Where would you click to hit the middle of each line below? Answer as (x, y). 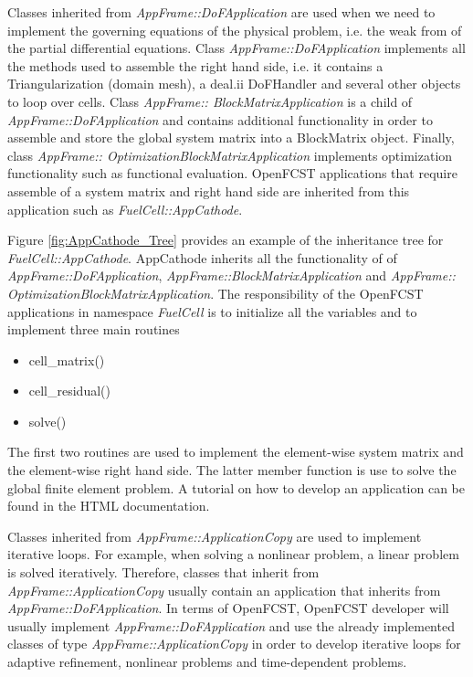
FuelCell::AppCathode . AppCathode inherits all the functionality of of (202, 257)
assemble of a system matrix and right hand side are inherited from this (209, 190)
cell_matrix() (67, 360)
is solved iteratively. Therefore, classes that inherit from (163, 572)
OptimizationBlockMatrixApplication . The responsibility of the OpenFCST (215, 293)
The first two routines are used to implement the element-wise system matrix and (236, 452)
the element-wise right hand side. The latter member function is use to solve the (232, 470)
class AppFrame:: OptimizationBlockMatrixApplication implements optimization (230, 155)
